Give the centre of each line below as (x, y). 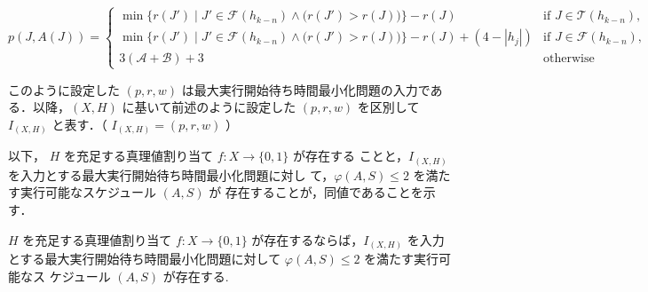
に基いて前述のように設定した (209, 107)
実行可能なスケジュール (88, 192)
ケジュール (80, 276)
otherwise (569, 59)
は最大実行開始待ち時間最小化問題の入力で (306, 89)
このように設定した (64, 89)
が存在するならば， (308, 239)
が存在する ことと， (351, 156)
